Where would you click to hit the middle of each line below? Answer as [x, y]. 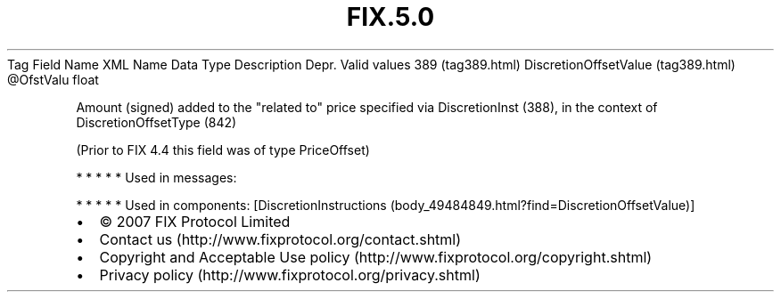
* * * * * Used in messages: [156, 177]
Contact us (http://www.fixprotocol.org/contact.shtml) [280, 239]
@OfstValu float [53, 79]
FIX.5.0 [390, 17]
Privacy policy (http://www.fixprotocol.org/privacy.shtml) [290, 275]
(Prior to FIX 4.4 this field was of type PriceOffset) [223, 149]
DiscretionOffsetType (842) [156, 122]
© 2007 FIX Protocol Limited [195, 221]
